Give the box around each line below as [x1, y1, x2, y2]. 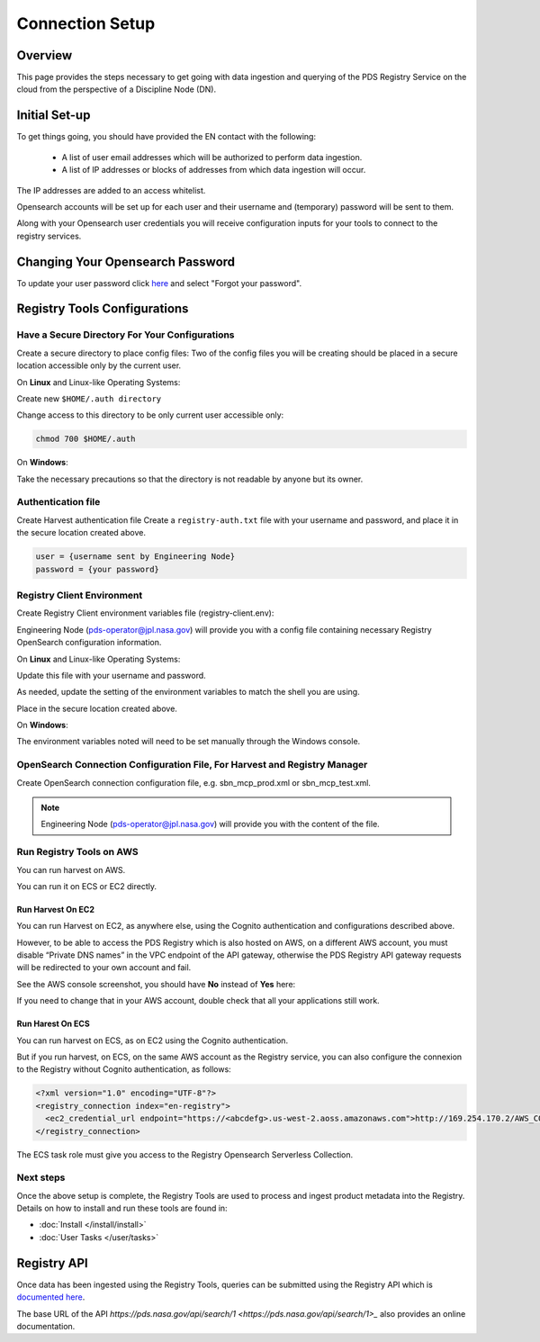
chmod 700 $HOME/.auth [35, 434, 136, 445]
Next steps [16, 1171, 66, 1184]
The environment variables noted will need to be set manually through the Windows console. [16, 736, 361, 747]
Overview [16, 48, 73, 63]
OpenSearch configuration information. [16, 637, 162, 648]
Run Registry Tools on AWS [16, 846, 139, 859]
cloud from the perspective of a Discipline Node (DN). [16, 84, 216, 95]
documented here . [16, 1292, 85, 1302]
